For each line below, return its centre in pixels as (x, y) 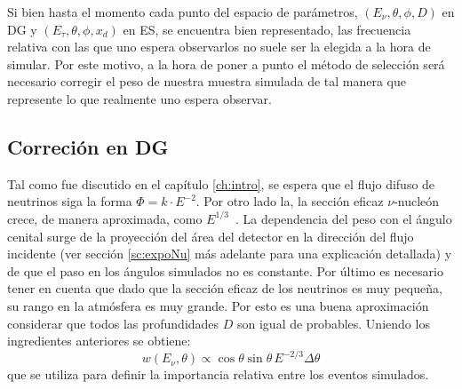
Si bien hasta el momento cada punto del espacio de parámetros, (183, 12)
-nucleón (417, 201)
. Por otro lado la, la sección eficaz (290, 201)
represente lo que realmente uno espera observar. (139, 98)
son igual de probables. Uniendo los (333, 323)
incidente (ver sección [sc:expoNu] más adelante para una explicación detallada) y (230, 254)
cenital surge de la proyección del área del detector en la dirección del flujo (211, 236)
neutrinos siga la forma (70, 201)
